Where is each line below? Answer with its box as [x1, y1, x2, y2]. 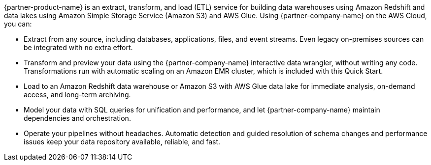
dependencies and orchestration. [24, 114, 131, 122]
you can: [4, 20, 32, 28]
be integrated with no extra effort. [24, 43, 133, 52]
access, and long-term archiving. [24, 90, 131, 99]
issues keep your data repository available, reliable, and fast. [24, 137, 221, 146]
